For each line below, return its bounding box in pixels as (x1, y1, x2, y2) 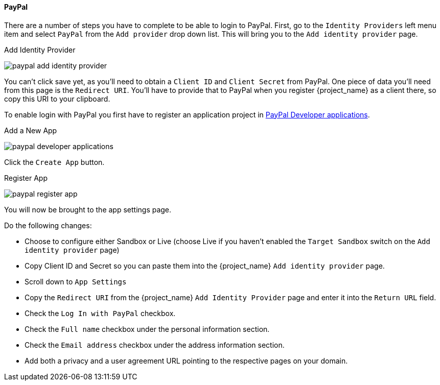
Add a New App (4, 126, 57, 135)
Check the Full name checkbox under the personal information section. (25, 324, 270, 333)
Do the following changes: (4, 221, 92, 230)
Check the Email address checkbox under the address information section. (25, 340, 285, 349)
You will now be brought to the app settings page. (4, 205, 172, 214)
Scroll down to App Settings (25, 277, 127, 286)
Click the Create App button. (4, 157, 105, 166)
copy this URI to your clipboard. (4, 94, 110, 103)
